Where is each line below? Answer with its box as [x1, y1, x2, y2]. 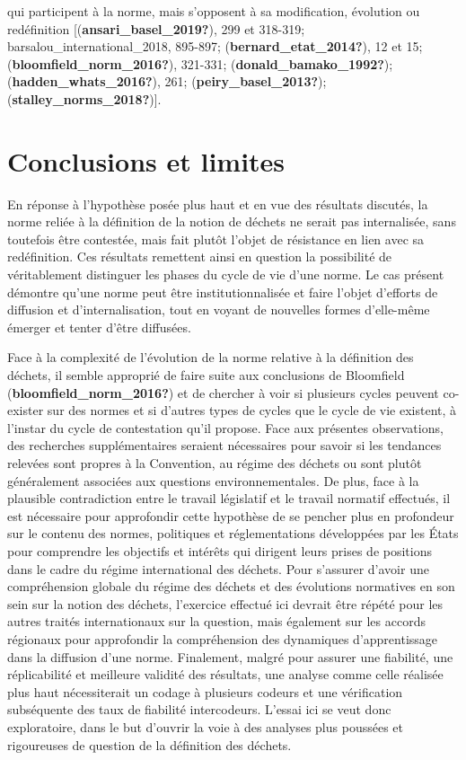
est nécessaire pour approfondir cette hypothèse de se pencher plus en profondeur [7, 506, 454, 525]
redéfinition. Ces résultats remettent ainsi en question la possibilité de [7, 247, 392, 266]
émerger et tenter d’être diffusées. [7, 317, 191, 336]
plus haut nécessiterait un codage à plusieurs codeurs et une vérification [7, 682, 403, 701]
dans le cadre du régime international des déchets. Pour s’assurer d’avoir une [7, 559, 429, 578]
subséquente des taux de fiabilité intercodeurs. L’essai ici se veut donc [7, 700, 391, 719]
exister [7, 401, 44, 420]
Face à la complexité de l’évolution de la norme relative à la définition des [7, 348, 414, 367]
